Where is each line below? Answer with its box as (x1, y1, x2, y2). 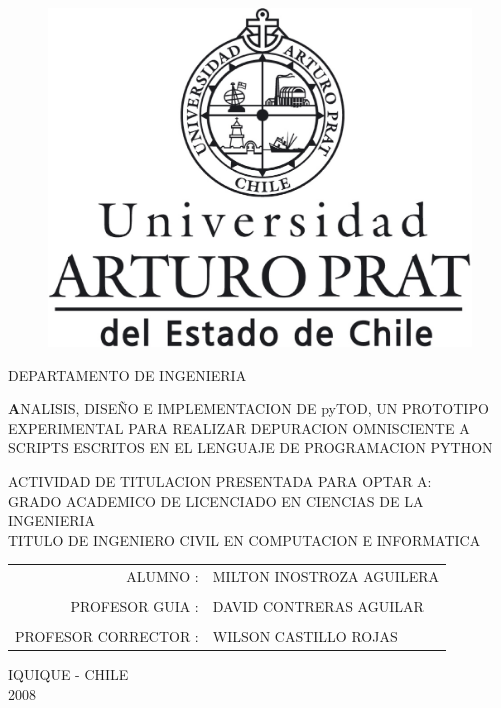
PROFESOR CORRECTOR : (15, 626, 199, 647)
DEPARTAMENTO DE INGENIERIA (8, 364, 247, 385)
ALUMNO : (126, 566, 199, 587)
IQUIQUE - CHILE (8, 664, 129, 685)
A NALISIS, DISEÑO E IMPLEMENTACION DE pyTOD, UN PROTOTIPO (8, 398, 489, 419)
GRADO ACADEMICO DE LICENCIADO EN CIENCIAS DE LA (8, 490, 424, 511)
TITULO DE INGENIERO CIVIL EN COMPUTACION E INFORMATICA (8, 529, 481, 550)
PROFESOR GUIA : (70, 596, 199, 617)
